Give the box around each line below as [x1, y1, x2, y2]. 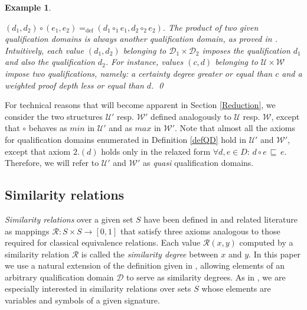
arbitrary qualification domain [5, 270, 114, 283]
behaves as [28, 122, 67, 134]
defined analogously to [151, 110, 231, 122]
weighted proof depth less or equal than [5, 79, 144, 91]
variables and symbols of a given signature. [5, 294, 160, 306]
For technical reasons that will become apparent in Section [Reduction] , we [5, 99, 276, 111]
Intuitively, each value [5, 44, 84, 56]
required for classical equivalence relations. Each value [5, 236, 201, 249]
